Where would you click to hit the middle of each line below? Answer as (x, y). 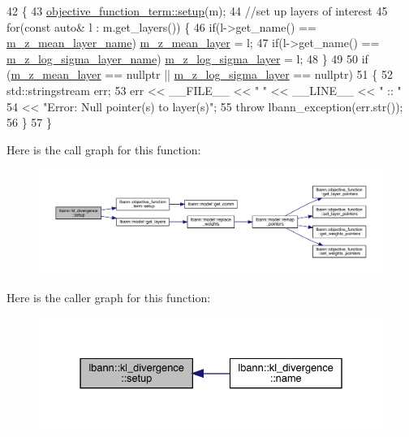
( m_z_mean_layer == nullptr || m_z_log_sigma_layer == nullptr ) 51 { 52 (200, 74)
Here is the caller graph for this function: (109, 297)
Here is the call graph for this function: (104, 149)
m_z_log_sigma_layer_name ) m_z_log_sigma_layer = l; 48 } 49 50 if (187, 58)
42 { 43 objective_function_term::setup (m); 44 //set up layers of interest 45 (197, 11)
